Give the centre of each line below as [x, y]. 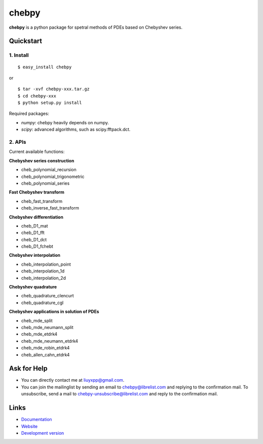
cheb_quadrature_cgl [42, 303]
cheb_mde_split [37, 320]
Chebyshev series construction [42, 160]
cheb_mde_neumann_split [47, 327]
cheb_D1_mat [35, 226]
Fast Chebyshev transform [37, 192]
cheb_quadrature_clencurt [47, 296]
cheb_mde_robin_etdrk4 [46, 348]
